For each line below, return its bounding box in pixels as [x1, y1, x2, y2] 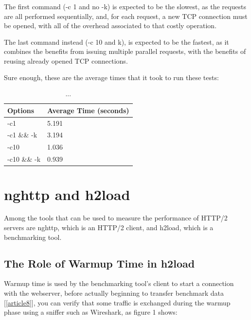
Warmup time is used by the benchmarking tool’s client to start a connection [4, 278, 234, 288]
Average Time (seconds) [47, 105, 129, 115]
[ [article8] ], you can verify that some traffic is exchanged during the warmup [4, 297, 231, 307]
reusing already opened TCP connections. [4, 55, 128, 66]
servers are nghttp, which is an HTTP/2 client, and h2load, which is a [4, 222, 214, 232]
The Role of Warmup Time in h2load [4, 255, 195, 270]
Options [7, 105, 35, 115]
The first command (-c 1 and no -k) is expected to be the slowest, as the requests [4, 1, 246, 11]
